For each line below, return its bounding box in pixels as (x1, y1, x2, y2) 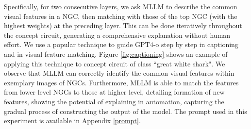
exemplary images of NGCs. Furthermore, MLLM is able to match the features (4, 77, 239, 87)
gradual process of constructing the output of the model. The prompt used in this (4, 106, 247, 116)
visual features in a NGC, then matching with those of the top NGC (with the (4, 11, 237, 21)
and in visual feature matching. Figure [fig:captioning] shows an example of (4, 48, 228, 59)
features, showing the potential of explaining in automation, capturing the (4, 96, 224, 106)
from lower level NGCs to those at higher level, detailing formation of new (4, 87, 225, 97)
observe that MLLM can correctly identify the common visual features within (4, 68, 234, 78)
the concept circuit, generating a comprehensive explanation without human (4, 30, 231, 40)
